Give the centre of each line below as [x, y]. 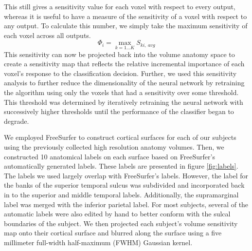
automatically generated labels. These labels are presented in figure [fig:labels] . [121, 166]
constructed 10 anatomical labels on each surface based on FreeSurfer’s [109, 156]
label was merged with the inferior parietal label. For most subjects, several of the [126, 204]
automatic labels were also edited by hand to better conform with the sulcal [117, 214]
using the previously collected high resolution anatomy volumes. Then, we [114, 146]
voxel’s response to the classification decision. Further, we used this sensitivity [120, 73]
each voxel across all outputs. [47, 35]
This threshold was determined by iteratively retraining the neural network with [124, 102]
